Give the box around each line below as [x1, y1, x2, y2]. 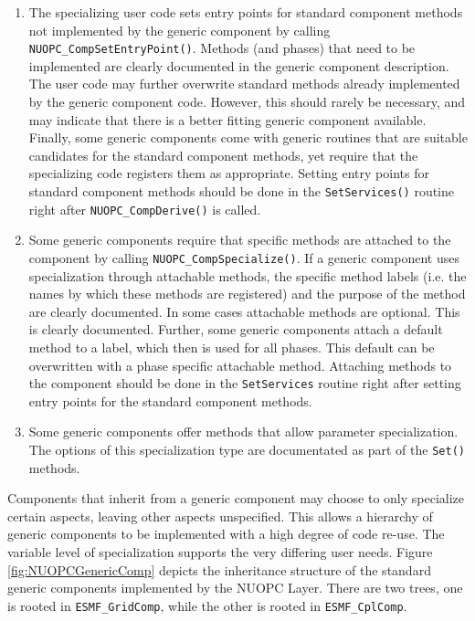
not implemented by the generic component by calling [28, 20, 331, 39]
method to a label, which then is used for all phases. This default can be [28, 337, 435, 356]
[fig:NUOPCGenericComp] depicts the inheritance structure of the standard [7, 560, 431, 579]
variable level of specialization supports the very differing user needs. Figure [7, 542, 433, 561]
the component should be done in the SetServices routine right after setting [28, 374, 461, 393]
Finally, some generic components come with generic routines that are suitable [28, 128, 468, 147]
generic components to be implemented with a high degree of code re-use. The [7, 524, 445, 543]
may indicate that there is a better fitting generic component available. [28, 110, 427, 129]
